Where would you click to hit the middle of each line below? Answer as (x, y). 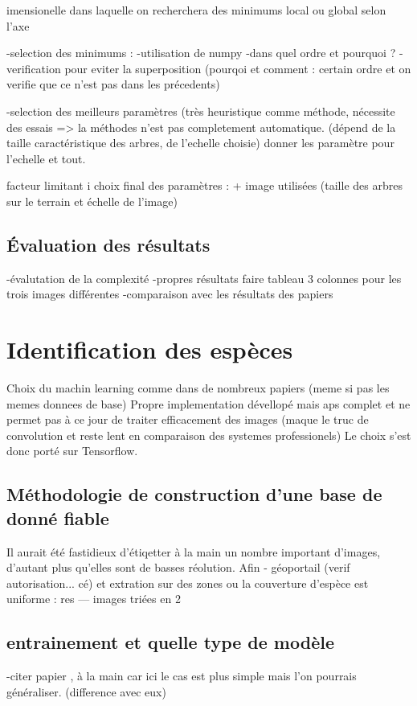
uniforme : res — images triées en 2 (94, 599)
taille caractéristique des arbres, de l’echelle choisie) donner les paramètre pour (200, 143)
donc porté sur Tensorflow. (72, 451)
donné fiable (58, 517)
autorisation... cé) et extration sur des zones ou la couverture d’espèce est (188, 583)
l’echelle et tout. (46, 158)
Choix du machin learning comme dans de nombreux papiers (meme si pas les (198, 388)
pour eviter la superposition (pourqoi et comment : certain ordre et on (238, 68)
